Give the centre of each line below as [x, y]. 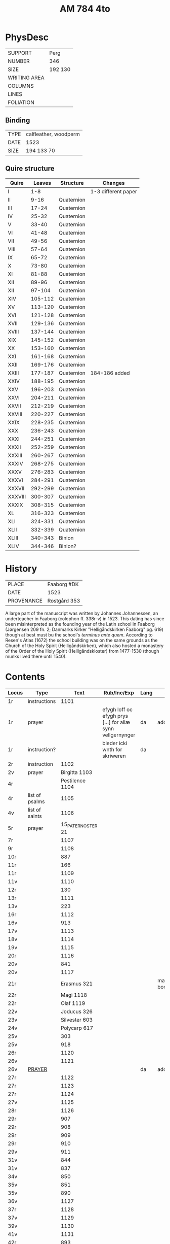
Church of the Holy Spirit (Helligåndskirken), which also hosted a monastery [84, 646]
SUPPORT [20, 53]
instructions [42, 701]
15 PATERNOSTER [79, 825]
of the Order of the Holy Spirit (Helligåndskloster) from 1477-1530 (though [82, 651]
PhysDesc [27, 37]
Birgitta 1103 [76, 772]
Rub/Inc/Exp [119, 693]
